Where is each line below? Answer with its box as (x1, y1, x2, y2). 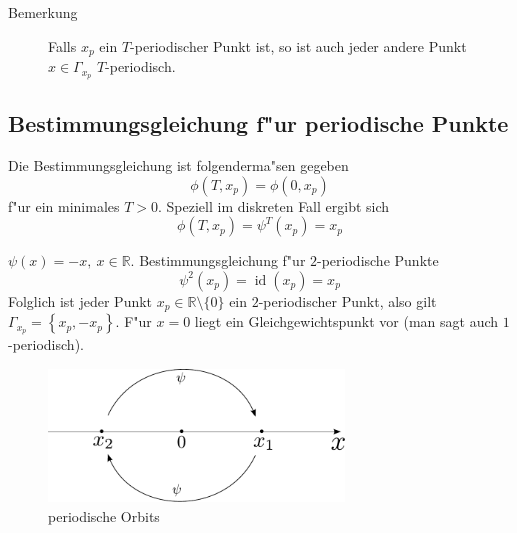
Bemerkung (8, 2, 78, 22)
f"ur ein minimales (8, 195, 120, 216)
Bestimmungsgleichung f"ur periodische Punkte (8, 108, 509, 139)
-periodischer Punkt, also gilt (258, 290, 437, 311)
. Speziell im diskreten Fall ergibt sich (158, 195, 390, 216)
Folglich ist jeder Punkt (8, 290, 153, 311)
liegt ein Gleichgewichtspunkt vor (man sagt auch (194, 311, 499, 332)
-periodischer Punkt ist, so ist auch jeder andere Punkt (130, 35, 467, 56)
